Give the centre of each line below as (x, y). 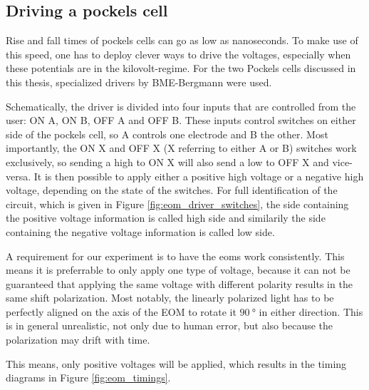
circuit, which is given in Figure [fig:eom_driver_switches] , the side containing (177, 204)
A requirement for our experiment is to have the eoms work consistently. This (175, 256)
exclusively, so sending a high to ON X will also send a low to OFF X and (167, 161)
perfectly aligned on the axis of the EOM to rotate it (121, 311)
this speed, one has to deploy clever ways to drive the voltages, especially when (178, 54)
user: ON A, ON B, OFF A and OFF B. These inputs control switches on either (181, 120)
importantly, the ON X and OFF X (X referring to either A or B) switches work (181, 148)
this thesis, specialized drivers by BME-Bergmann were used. (139, 82)
